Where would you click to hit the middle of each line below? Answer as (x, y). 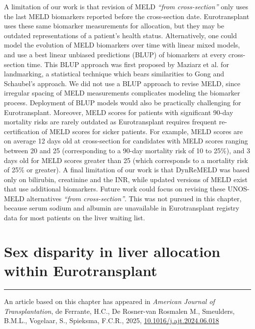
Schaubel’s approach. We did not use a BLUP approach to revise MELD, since (122, 83)
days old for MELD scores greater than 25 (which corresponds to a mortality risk (126, 160)
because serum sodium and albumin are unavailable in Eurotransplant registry (122, 208)
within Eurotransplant (81, 270)
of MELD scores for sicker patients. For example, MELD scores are (142, 131)
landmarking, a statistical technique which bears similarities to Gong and (114, 74)
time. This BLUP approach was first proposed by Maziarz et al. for (128, 64)
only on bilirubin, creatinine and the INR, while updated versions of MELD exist (126, 179)
